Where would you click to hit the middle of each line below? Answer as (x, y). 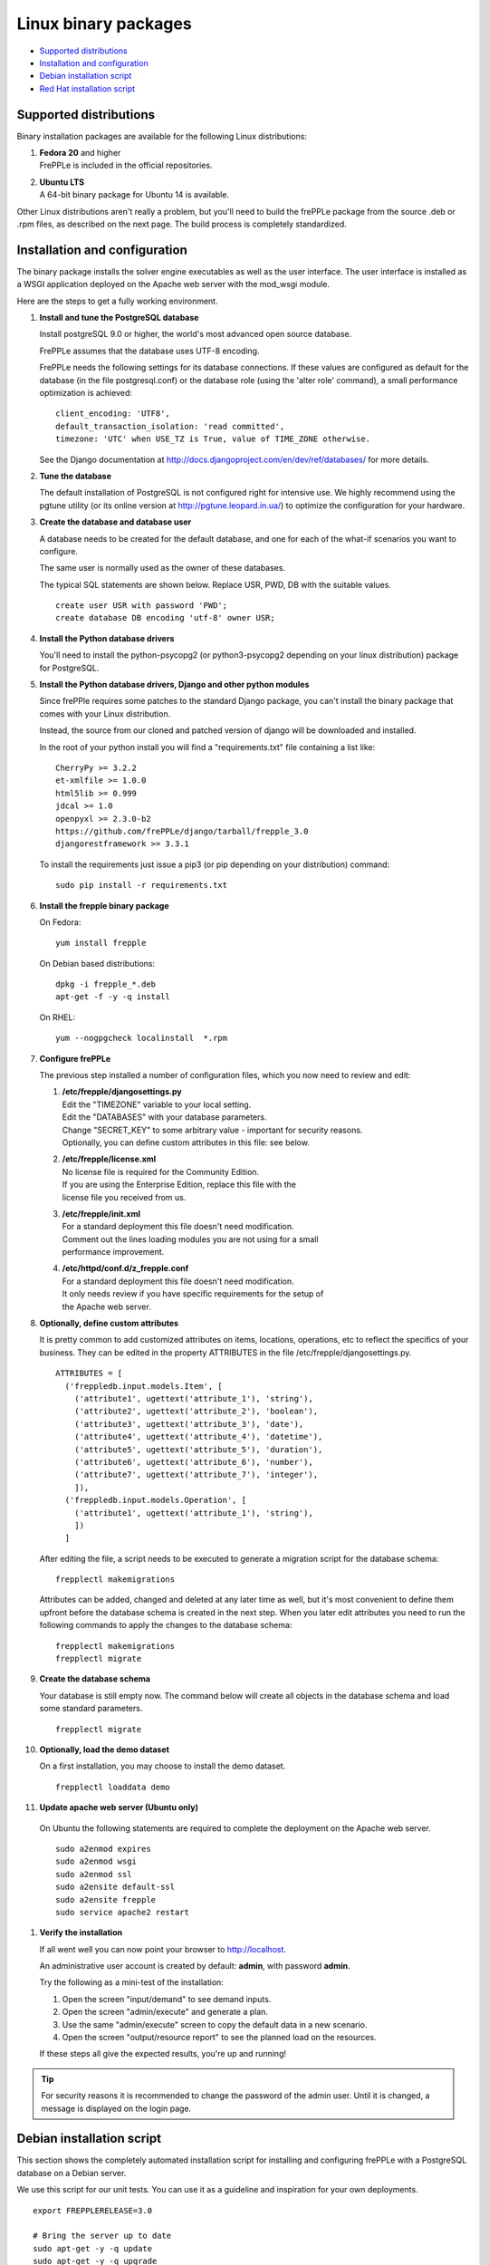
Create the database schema (95, 1679)
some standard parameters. (91, 1709)
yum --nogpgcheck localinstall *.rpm (142, 1038)
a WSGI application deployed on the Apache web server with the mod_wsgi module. (173, 284)
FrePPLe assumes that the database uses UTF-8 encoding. (149, 351)
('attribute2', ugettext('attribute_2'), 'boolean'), (196, 1412)
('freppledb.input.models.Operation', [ (156, 1500)
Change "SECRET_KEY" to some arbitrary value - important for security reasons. (212, 1130)
